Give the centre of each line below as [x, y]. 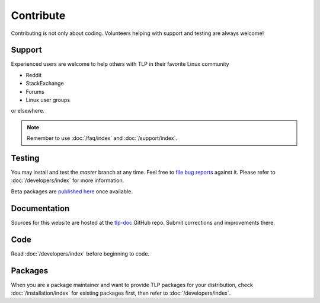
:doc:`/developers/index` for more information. [68, 180]
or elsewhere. [28, 111]
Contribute [38, 15]
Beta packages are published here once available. [72, 191]
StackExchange [45, 84]
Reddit [34, 75]
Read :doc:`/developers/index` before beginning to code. [80, 253]
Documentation [40, 208]
